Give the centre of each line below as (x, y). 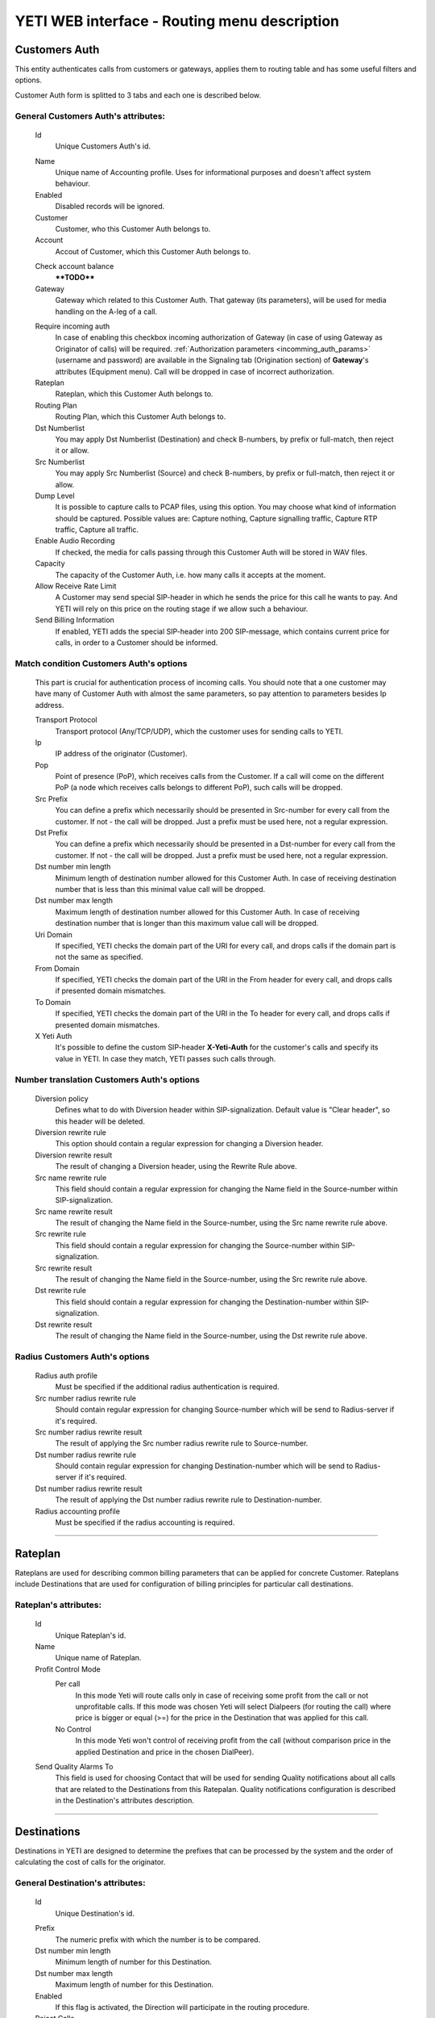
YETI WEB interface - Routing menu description (177, 21)
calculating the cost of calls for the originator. (90, 1862)
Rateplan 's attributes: (58, 1605)
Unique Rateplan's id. (91, 1635)
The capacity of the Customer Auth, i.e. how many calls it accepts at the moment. (191, 575)
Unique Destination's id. (95, 1913)
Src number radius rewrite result (89, 1432)
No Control (73, 1729)
